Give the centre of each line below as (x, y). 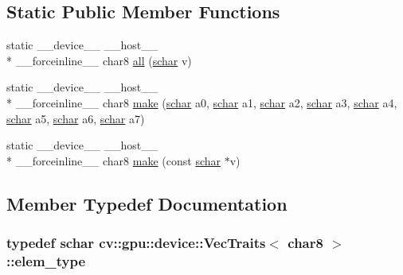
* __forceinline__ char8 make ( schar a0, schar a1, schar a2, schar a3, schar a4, (202, 102)
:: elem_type (46, 260)
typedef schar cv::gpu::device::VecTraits (136, 243)
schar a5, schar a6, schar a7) (76, 118)
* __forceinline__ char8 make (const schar (113, 160)
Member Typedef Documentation (147, 203)
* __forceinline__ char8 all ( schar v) (99, 60)
